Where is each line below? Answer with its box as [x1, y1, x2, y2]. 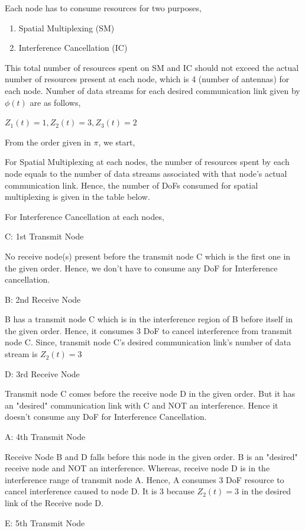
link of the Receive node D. [5, 497, 103, 509]
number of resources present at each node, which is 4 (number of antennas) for [5, 73, 290, 85]
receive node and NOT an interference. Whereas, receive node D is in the [5, 462, 270, 474]
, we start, [98, 135, 135, 148]
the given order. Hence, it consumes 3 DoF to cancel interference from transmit [5, 324, 293, 336]
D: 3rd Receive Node [5, 367, 80, 380]
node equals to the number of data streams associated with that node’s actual [5, 167, 287, 179]
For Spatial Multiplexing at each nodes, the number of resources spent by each [5, 156, 290, 168]
